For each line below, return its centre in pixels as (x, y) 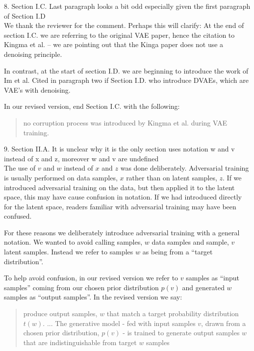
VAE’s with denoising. (37, 89)
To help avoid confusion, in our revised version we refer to (91, 278)
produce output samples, (60, 313)
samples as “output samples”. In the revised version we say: (93, 297)
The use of (20, 168)
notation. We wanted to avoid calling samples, (73, 242)
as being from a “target (178, 252)
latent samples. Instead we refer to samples (69, 252)
